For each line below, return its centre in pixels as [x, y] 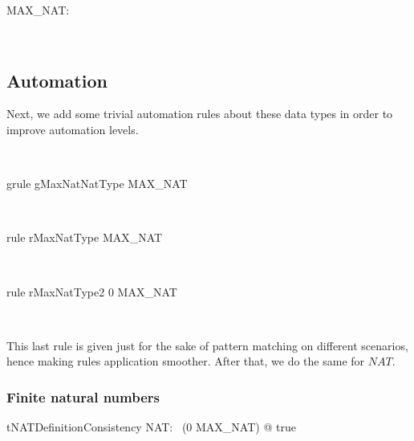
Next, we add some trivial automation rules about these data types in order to [200, 114]
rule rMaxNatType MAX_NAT [85, 237]
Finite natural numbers [83, 396]
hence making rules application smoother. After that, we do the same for [186, 361]
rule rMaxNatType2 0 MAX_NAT [92, 291]
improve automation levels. [73, 129]
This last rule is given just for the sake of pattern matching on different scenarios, [207, 345]
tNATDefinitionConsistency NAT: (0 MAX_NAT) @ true [151, 427]
